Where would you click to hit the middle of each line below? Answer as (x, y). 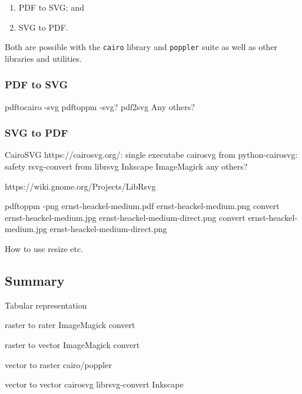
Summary (35, 281)
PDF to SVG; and (51, 7)
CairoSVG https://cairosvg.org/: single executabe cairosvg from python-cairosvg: (151, 155)
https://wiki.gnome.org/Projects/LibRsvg (80, 186)
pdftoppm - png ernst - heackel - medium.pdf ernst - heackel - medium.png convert (142, 206)
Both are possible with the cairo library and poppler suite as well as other (141, 47)
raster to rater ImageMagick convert (70, 325)
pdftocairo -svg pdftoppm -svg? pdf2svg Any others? (100, 106)
